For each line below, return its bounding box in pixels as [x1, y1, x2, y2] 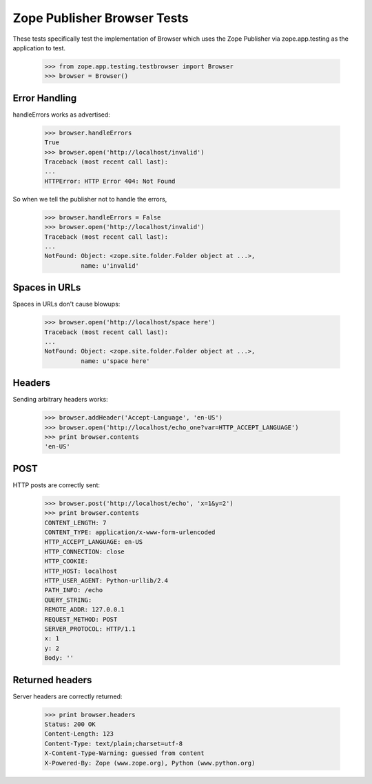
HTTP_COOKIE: [44, 558, 89, 565]
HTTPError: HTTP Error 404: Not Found [44, 177, 176, 185]
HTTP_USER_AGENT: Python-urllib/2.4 [44, 576, 169, 585]
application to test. [12, 43, 65, 52]
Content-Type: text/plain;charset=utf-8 [44, 739, 183, 747]
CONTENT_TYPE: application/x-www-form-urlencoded [44, 529, 216, 536]
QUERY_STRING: [44, 596, 92, 604]
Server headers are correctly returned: [12, 692, 123, 700]
